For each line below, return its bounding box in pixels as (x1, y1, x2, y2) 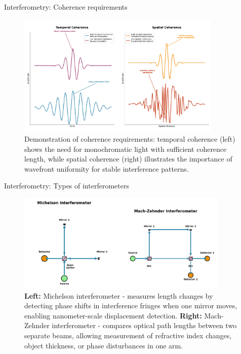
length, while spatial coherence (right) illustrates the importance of (24, 153, 232, 164)
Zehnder (24, 320, 50, 331)
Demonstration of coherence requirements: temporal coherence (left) (24, 133, 235, 144)
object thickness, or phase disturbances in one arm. (24, 340, 183, 350)
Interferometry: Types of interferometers (4, 180, 129, 191)
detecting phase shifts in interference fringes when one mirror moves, (24, 300, 237, 311)
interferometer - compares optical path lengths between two (52, 320, 237, 331)
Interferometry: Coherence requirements (4, 2, 128, 12)
